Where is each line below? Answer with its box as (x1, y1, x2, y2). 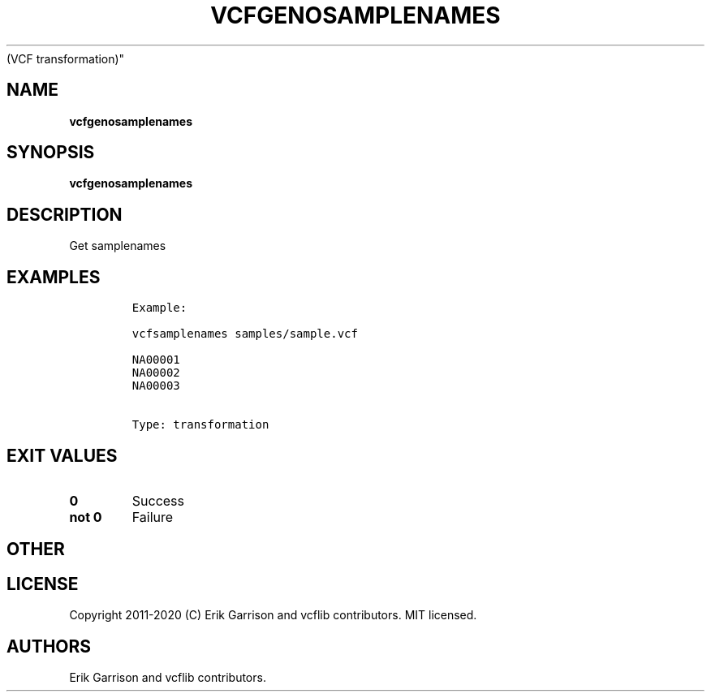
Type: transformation (131, 418, 269, 432)
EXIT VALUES (6, 445, 118, 466)
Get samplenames (69, 239, 166, 253)
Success (131, 492, 185, 509)
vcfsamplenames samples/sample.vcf (131, 327, 358, 341)
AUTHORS (6, 636, 92, 657)
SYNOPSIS (6, 142, 95, 163)
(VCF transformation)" (6, 51, 125, 66)
